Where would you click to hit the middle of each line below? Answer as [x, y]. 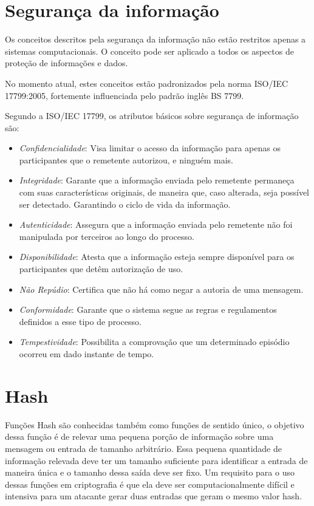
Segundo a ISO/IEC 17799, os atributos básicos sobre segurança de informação [152, 116]
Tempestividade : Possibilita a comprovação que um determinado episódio [154, 342]
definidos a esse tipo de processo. [80, 321]
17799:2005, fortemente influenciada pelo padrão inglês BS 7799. [125, 95]
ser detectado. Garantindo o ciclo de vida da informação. [125, 204]
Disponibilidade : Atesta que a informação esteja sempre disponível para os [157, 257]
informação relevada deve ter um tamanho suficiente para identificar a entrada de [156, 460]
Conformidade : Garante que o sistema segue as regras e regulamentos [148, 309]
